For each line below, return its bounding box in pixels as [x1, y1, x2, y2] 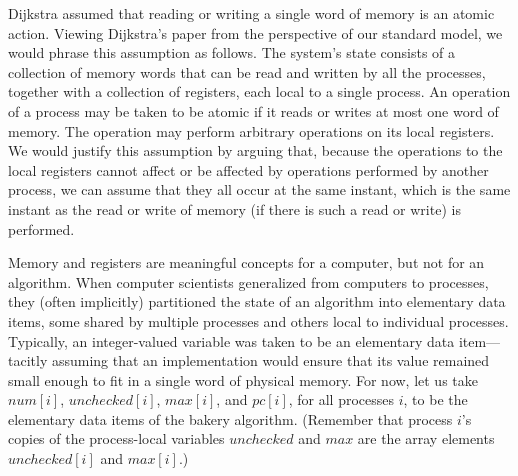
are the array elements [357, 428, 495, 449]
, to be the [403, 389, 468, 410]
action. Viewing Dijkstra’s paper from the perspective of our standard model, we [8, 22, 503, 43]
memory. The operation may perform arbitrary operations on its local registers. [8, 120, 495, 141]
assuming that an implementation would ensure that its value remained [51, 350, 490, 371]
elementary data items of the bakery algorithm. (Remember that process [8, 408, 453, 429]
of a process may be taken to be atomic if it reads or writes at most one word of [8, 100, 499, 121]
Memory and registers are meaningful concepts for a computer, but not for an [8, 252, 485, 273]
